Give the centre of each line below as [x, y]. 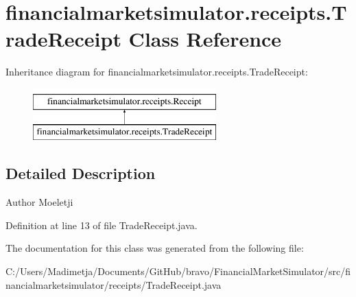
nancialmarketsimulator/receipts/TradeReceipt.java [114, 284]
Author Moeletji [39, 202]
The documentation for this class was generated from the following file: [155, 248]
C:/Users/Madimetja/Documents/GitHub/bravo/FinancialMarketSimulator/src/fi [178, 271]
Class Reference [205, 39]
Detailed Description [81, 173]
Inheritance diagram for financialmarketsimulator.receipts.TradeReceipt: [157, 72]
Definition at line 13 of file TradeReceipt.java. [102, 225]
